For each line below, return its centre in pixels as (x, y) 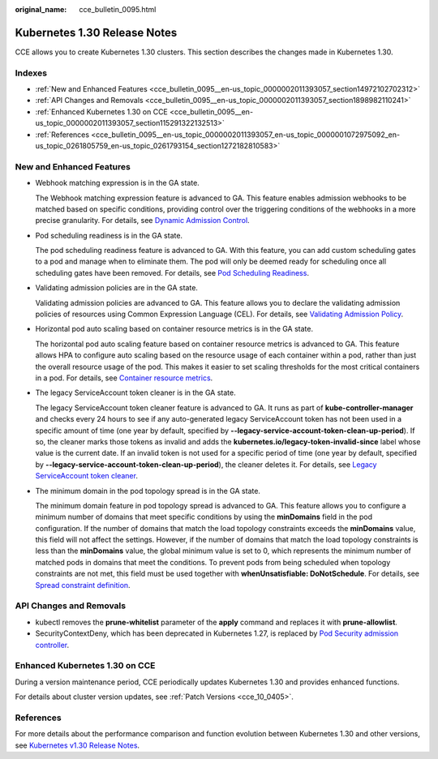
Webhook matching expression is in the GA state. (118, 183)
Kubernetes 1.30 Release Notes (96, 32)
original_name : (41, 9)
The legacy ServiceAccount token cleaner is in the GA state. (135, 392)
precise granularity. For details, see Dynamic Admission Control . (143, 221)
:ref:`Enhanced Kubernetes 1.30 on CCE (101, 111)
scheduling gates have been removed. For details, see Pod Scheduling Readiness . (172, 272)
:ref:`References (62, 135)
